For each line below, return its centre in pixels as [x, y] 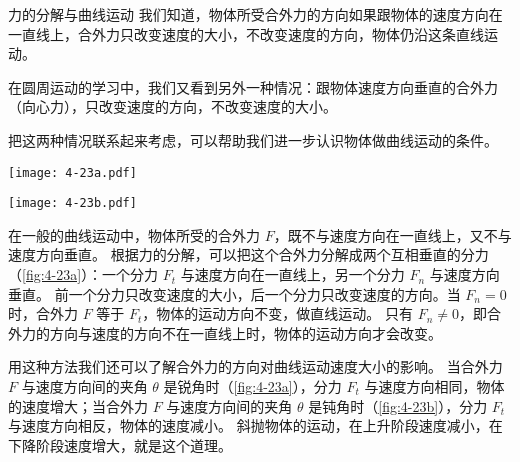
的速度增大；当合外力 [78, 405]
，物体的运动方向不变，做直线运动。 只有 [278, 313]
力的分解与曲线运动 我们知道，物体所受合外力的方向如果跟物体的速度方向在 [255, 14]
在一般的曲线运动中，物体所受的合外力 [134, 234]
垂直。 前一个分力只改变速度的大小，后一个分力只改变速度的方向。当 [234, 293]
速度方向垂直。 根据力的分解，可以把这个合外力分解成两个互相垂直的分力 [248, 254]
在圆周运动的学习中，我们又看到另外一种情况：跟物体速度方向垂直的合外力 [253, 86]
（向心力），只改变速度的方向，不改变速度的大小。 [172, 106]
